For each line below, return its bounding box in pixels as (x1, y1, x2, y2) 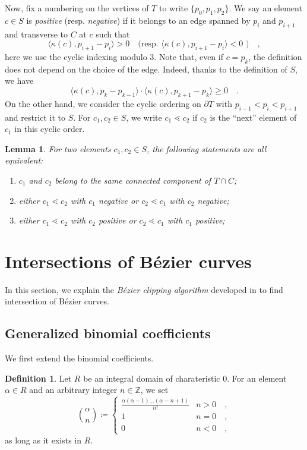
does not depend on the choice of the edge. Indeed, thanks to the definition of (5, 62, 287, 75)
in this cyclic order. (14, 122, 85, 135)
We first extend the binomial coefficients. (5, 352, 154, 364)
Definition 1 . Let (5, 372, 72, 384)
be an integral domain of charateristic (83, 372, 220, 384)
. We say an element (229, 2, 302, 14)
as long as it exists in (5, 433, 82, 446)
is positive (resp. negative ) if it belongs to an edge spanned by (26, 14, 251, 26)
